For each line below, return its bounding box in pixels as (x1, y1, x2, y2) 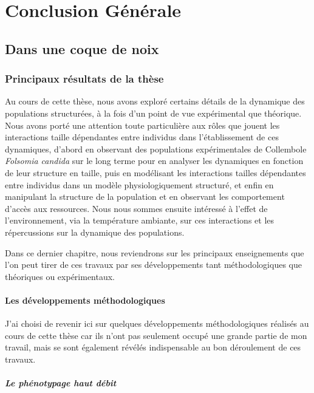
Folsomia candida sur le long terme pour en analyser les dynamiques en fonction (5, 154, 304, 167)
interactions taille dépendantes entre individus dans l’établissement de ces (5, 131, 279, 143)
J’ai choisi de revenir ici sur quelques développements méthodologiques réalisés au (5, 317, 309, 330)
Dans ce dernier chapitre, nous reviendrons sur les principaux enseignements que (5, 246, 304, 259)
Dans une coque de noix (5, 39, 159, 58)
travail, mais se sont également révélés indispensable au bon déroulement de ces (5, 341, 301, 354)
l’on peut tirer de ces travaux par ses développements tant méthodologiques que (5, 258, 302, 271)
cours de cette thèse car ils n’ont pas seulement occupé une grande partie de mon (5, 329, 307, 341)
